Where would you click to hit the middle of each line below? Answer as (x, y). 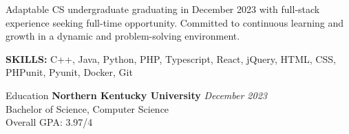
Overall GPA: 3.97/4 (49, 122)
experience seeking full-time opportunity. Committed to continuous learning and (175, 22)
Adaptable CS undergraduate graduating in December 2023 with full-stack (163, 9)
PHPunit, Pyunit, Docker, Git (69, 72)
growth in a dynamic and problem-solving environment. (123, 36)
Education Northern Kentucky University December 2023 (136, 95)
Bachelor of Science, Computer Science (87, 108)
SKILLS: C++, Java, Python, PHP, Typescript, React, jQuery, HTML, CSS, (171, 58)
